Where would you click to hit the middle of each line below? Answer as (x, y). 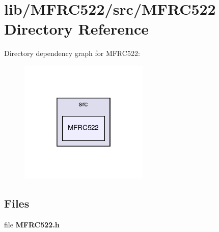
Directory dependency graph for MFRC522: (72, 53)
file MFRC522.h (32, 225)
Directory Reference (77, 29)
